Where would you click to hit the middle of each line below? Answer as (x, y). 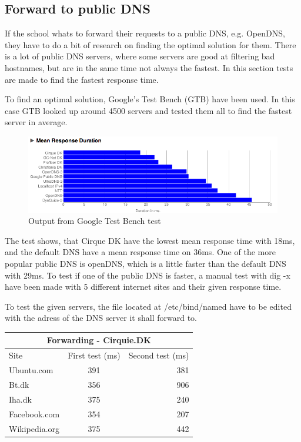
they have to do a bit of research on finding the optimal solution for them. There (150, 44)
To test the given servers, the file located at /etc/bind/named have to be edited (148, 306)
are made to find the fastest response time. (82, 79)
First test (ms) (94, 355)
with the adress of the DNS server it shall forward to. (101, 318)
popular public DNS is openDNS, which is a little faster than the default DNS (146, 263)
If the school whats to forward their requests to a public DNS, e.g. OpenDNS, (145, 33)
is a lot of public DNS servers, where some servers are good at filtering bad (140, 56)
